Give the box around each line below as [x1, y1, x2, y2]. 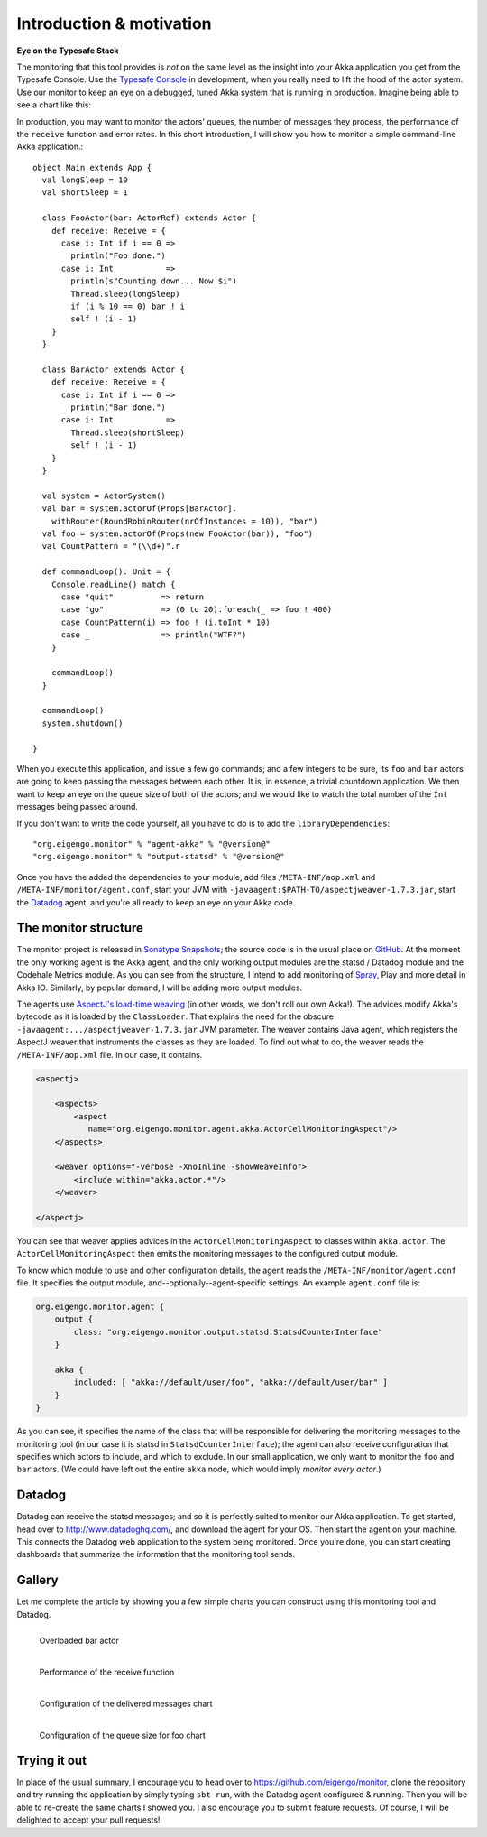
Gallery [16, 1573, 59, 1588]
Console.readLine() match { [51, 579, 176, 589]
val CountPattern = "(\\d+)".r [41, 542, 180, 552]
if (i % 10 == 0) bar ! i [70, 301, 185, 311]
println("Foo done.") [70, 251, 167, 261]
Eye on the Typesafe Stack [16, 45, 119, 56]
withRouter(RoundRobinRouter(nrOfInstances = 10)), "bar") [51, 515, 318, 526]
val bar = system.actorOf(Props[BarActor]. [41, 504, 238, 514]
